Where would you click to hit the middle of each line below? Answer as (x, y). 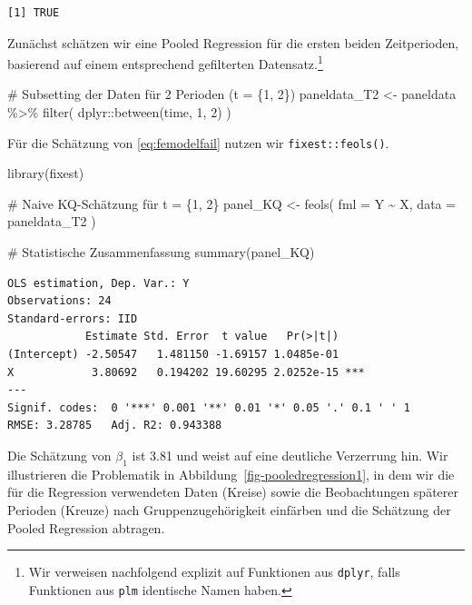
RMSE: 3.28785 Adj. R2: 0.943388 (115, 426)
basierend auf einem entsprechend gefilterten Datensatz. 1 (165, 62)
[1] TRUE (34, 13)
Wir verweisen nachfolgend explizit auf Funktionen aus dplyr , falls (214, 572)
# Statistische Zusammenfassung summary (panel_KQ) (161, 252)
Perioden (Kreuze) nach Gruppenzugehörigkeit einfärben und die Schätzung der (229, 509)
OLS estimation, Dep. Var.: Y (98, 283)
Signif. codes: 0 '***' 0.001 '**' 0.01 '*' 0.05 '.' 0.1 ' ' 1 (209, 407)
